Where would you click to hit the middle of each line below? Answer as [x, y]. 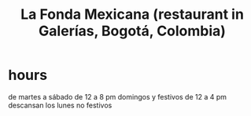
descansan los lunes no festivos [60, 105]
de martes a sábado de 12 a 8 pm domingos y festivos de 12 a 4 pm [117, 96]
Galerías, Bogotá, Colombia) [132, 31]
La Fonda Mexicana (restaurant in [132, 14]
